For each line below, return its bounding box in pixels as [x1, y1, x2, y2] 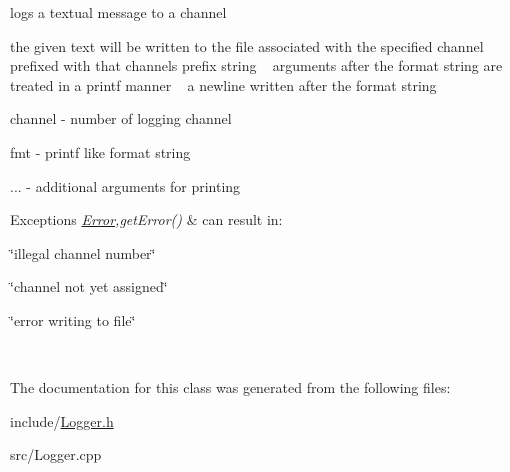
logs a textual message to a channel [10, 2, 227, 22]
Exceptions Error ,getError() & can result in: [10, 209, 283, 230]
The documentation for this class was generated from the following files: [10, 377, 451, 398]
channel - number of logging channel [10, 108, 232, 129]
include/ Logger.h [10, 410, 114, 431]
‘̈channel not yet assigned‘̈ [10, 276, 168, 297]
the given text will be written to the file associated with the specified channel [10, 35, 484, 56]
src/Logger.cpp [10, 444, 102, 465]
